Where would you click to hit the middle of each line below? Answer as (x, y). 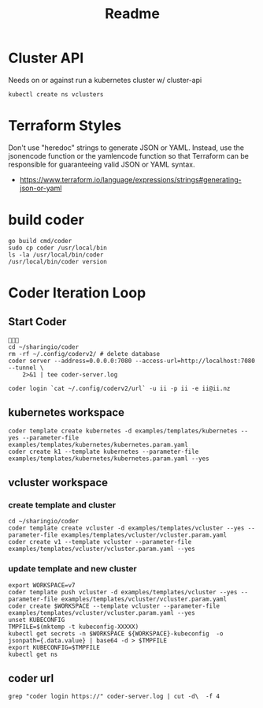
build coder (46, 220)
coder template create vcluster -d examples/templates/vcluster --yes (126, 528)
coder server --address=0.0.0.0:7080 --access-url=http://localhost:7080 (132, 361)
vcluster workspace (58, 483)
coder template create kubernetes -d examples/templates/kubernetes (123, 431)
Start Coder (37, 322)
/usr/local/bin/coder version (58, 261)
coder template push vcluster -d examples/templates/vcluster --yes (123, 592)
